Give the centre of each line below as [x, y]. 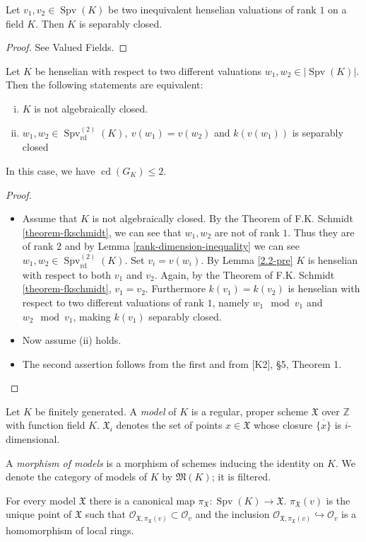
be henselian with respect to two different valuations [148, 70]
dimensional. [33, 439]
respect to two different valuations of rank [113, 302]
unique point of [39, 514]
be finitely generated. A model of [106, 411]
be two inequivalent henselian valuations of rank [212, 9]
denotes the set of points [169, 425]
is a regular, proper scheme [250, 411]
